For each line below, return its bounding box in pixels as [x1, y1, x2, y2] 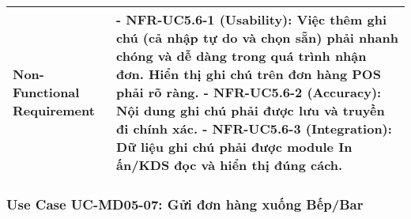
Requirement [13, 101, 95, 119]
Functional [13, 83, 80, 101]
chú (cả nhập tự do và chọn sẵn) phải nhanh [116, 28, 398, 47]
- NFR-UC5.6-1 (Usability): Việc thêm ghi [116, 10, 387, 28]
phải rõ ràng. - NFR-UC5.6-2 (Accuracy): [116, 83, 382, 101]
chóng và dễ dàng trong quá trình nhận [116, 47, 367, 65]
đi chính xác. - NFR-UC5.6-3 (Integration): [116, 119, 392, 138]
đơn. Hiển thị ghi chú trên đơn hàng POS [116, 65, 381, 83]
